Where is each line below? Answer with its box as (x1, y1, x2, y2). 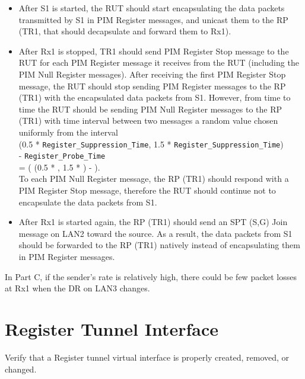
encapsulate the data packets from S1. (18, 195, 157, 208)
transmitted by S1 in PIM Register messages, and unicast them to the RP (18, 13, 288, 25)
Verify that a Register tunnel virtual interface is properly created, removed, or (5, 351, 290, 363)
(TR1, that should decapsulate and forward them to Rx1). (18, 25, 231, 37)
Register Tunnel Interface (5, 316, 219, 341)
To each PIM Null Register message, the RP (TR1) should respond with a (18, 172, 289, 185)
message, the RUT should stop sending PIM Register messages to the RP (18, 79, 286, 92)
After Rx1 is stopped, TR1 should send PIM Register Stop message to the (18, 44, 289, 57)
